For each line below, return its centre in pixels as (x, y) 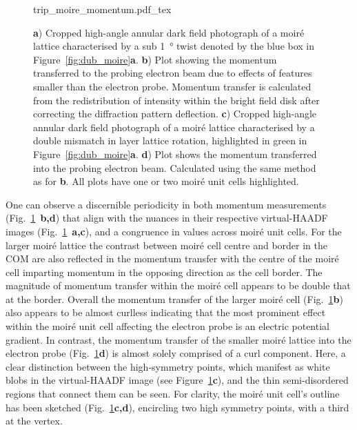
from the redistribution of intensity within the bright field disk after (176, 100)
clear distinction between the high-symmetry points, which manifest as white (168, 366)
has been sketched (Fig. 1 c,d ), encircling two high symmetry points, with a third (177, 407)
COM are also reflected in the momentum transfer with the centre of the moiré (172, 258)
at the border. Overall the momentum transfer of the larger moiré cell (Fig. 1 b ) (174, 299)
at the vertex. (34, 421)
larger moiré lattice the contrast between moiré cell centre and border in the (167, 245)
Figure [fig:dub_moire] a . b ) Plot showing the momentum (155, 59)
